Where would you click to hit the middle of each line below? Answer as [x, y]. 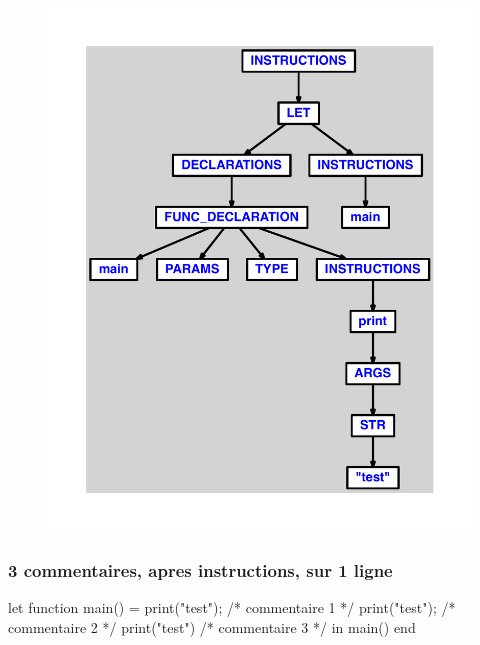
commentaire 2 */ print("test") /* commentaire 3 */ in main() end [212, 626]
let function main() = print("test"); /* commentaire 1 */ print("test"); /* [232, 606]
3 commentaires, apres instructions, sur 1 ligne [200, 569]
